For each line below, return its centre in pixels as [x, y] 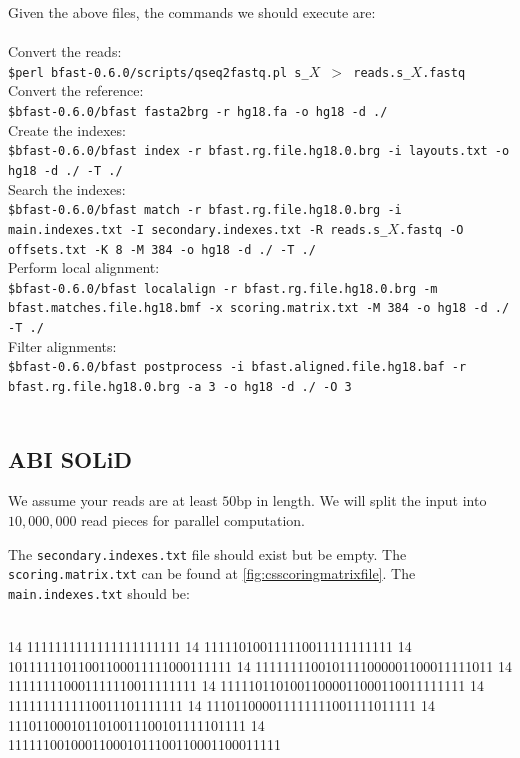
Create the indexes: [67, 129]
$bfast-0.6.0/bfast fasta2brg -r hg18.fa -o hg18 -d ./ [198, 112]
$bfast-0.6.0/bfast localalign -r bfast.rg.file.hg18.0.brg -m [223, 288]
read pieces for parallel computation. [193, 520]
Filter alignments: [62, 345]
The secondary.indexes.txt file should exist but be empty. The [207, 553]
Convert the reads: [65, 51]
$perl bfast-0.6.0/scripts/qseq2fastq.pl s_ [158, 72]
